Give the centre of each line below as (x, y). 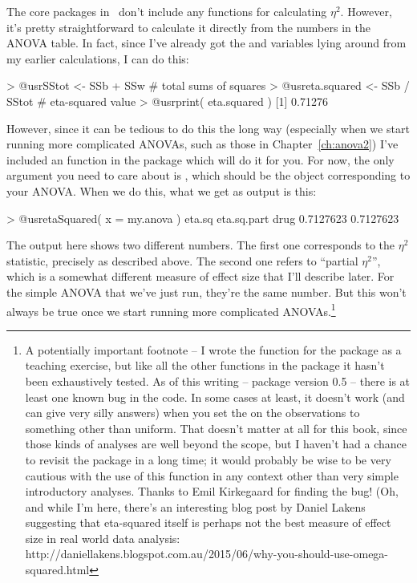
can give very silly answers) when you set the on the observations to (192, 413)
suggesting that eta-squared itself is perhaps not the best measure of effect (208, 522)
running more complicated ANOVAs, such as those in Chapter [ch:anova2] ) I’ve (202, 144)
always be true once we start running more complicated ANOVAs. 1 (171, 310)
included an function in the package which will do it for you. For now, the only (200, 159)
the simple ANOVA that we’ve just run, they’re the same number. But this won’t (206, 291)
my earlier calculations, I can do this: (98, 58)
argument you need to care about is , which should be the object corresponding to (208, 175)
